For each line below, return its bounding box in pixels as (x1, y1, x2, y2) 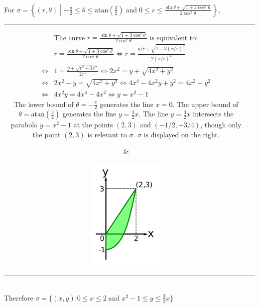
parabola (10, 119, 38, 130)
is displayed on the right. (143, 129, 220, 140)
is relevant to (87, 129, 127, 140)
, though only (200, 119, 242, 130)
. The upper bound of (172, 99, 239, 109)
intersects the (193, 108, 234, 119)
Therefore (4, 292, 33, 303)
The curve (54, 32, 85, 42)
